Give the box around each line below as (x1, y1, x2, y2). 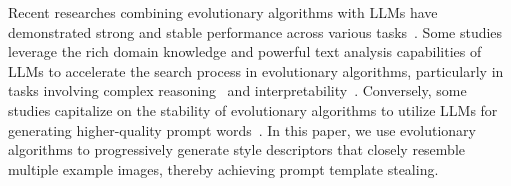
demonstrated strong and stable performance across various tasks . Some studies (8, 21, 503, 42)
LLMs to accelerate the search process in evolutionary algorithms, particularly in (8, 60, 504, 81)
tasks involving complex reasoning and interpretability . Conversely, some (8, 80, 467, 101)
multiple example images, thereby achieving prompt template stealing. (8, 158, 439, 179)
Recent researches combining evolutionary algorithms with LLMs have (8, 2, 438, 22)
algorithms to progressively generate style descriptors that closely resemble (8, 139, 466, 160)
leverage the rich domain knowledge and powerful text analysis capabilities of (8, 41, 482, 62)
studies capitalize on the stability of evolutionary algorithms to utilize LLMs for (8, 99, 498, 120)
